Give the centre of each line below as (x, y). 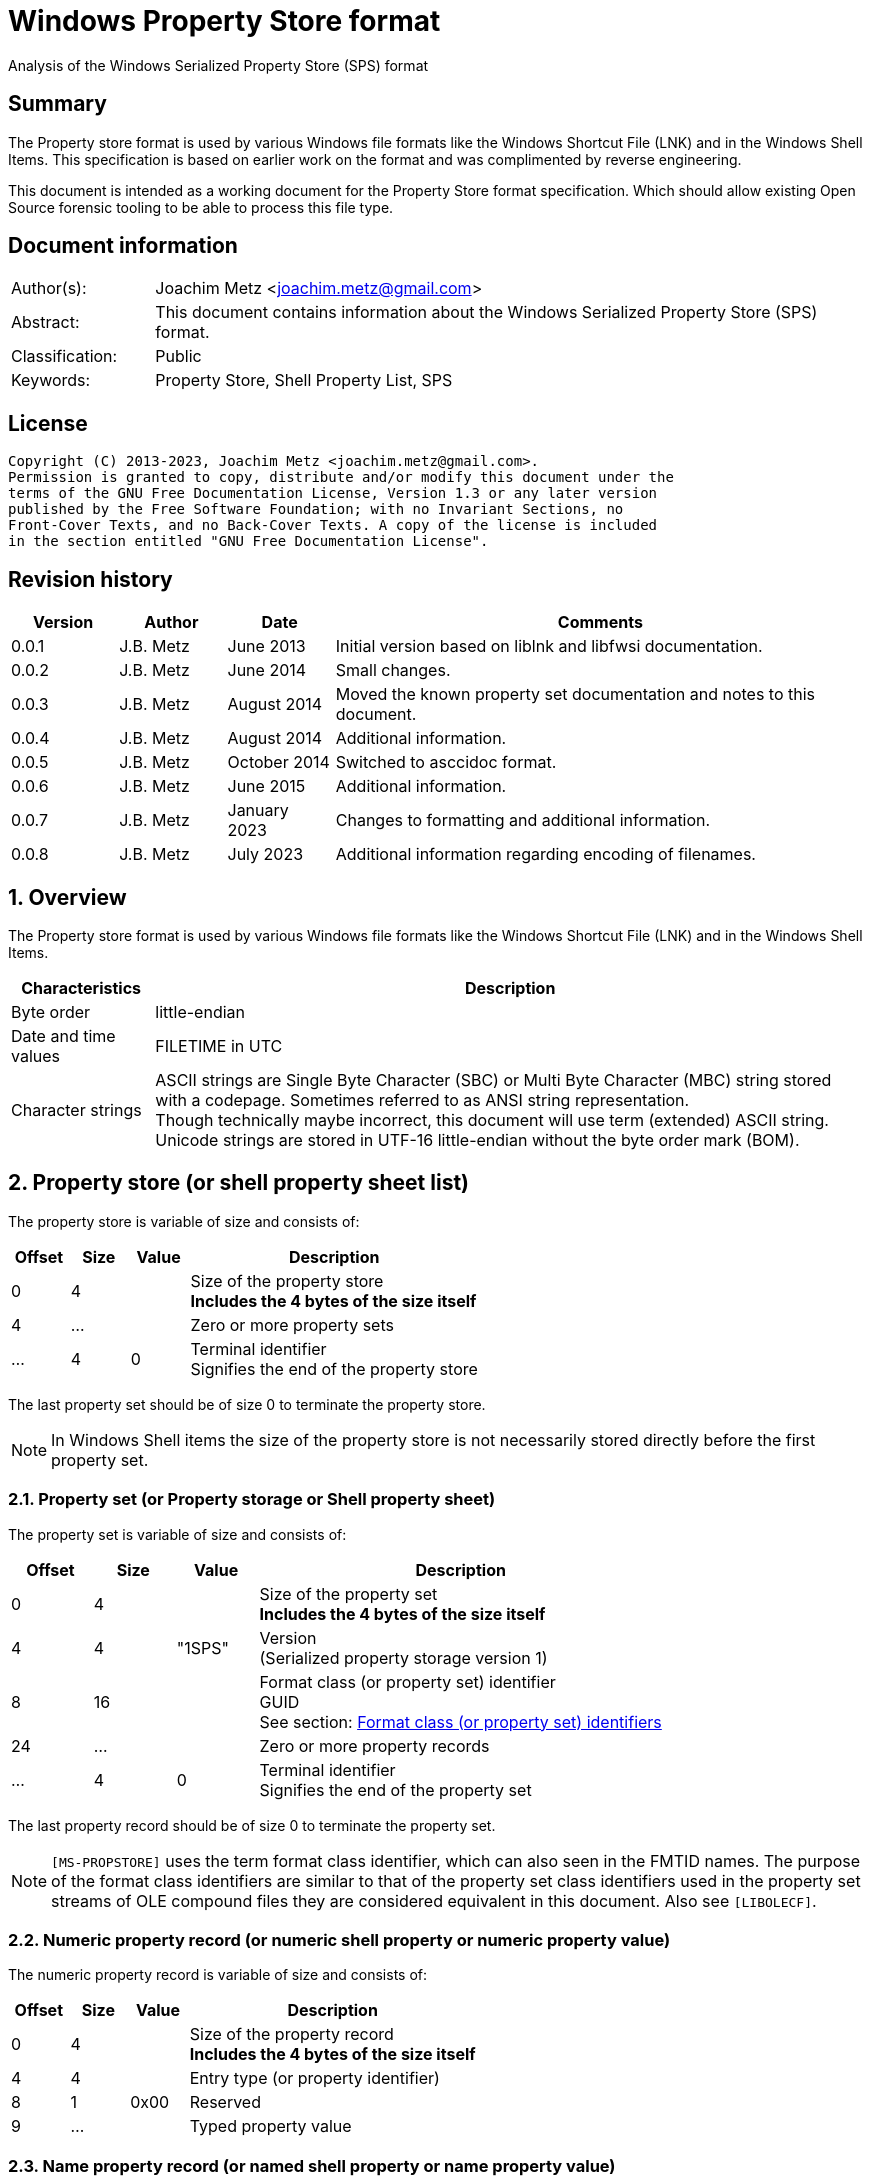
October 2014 (278, 762)
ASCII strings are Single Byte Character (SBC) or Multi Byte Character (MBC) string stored (493, 1079)
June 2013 (266, 646)
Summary (57, 104)
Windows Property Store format (224, 21)
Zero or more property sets (292, 1324)
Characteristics (81, 987)
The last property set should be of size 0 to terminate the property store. (247, 1404)
